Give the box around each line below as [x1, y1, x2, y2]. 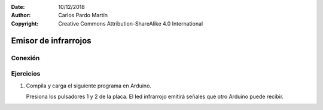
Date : [11, 4, 25, 10]
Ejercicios [11, 70, 41, 78]
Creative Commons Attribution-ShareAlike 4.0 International [58, 20, 203, 27]
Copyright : [11, 20, 39, 27]
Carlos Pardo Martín [58, 12, 108, 19]
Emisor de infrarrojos [11, 36, 92, 46]
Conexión [11, 54, 40, 62]
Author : [11, 12, 31, 19]
